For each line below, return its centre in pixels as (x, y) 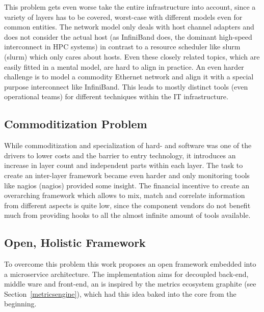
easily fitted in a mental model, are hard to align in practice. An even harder (124, 66)
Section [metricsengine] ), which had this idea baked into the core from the (120, 293)
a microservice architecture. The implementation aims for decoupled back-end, (126, 274)
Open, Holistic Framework (75, 243)
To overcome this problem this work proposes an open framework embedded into (130, 264)
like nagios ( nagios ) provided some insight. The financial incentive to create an (127, 185)
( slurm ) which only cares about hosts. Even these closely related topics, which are (132, 56)
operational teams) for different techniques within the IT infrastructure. (116, 96)
